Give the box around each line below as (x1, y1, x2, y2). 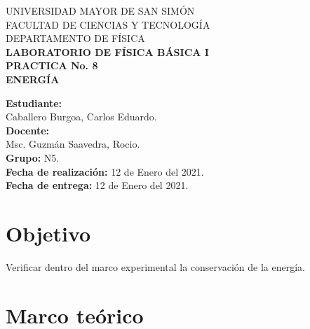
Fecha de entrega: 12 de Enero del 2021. (6, 178, 189, 192)
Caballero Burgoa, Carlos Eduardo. (6, 109, 157, 124)
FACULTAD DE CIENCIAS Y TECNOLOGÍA (6, 17, 210, 31)
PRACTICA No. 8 (6, 58, 98, 73)
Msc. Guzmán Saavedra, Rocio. (6, 136, 140, 151)
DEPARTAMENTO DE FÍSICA (6, 31, 145, 45)
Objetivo (6, 218, 91, 247)
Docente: (6, 122, 49, 137)
